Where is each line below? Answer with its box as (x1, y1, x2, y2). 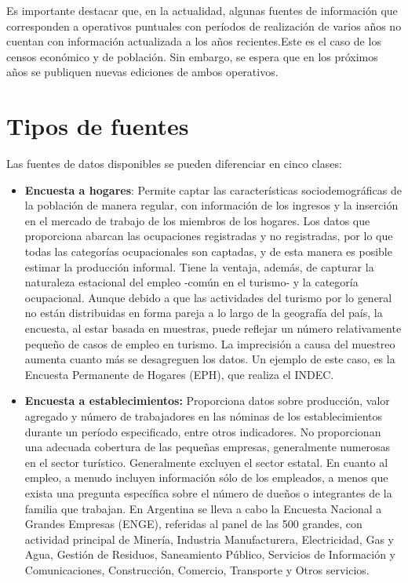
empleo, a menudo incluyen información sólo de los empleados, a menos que (24, 469, 388, 486)
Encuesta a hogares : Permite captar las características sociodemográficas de (24, 181, 402, 198)
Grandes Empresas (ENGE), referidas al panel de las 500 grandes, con (24, 516, 362, 532)
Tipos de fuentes (6, 110, 189, 142)
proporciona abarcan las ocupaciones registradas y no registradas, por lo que (24, 228, 393, 244)
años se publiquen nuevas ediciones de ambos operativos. (6, 64, 279, 80)
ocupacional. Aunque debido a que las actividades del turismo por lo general (24, 289, 392, 305)
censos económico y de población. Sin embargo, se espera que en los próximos (6, 48, 378, 64)
